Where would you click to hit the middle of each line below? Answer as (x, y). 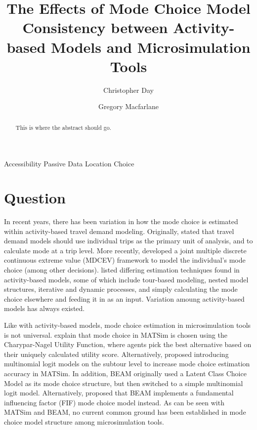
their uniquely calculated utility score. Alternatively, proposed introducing (116, 354)
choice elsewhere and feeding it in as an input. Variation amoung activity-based (124, 298)
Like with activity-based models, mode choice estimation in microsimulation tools (128, 325)
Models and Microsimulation (151, 47)
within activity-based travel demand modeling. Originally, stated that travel (119, 231)
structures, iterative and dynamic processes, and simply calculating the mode (121, 289)
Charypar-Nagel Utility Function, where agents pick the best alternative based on (128, 344)
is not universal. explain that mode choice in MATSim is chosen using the (116, 334)
